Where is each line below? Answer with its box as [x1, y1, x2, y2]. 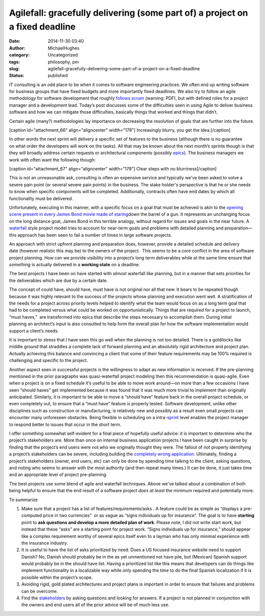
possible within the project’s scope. [21, 574, 93, 580]
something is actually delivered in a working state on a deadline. [9, 262, 140, 268]
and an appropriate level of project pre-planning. [9, 472, 107, 477]
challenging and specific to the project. [9, 358, 88, 364]
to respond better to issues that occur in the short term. [9, 421, 122, 427]
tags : [9, 59, 20, 65]
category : [9, 52, 30, 58]
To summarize [9, 497, 38, 503]
